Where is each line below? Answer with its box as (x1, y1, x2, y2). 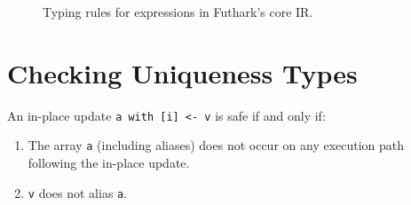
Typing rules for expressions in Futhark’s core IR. (43, 3, 313, 20)
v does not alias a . (28, 183, 128, 201)
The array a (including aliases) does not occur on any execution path (28, 136, 405, 154)
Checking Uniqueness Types (7, 54, 358, 91)
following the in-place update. (28, 154, 190, 172)
